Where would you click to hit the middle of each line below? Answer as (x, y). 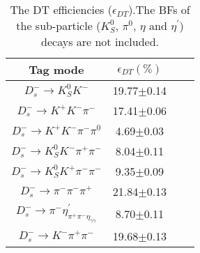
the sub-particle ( (59, 25)
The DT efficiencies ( (61, 9)
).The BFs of (159, 9)
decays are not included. (100, 41)
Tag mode (56, 69)
